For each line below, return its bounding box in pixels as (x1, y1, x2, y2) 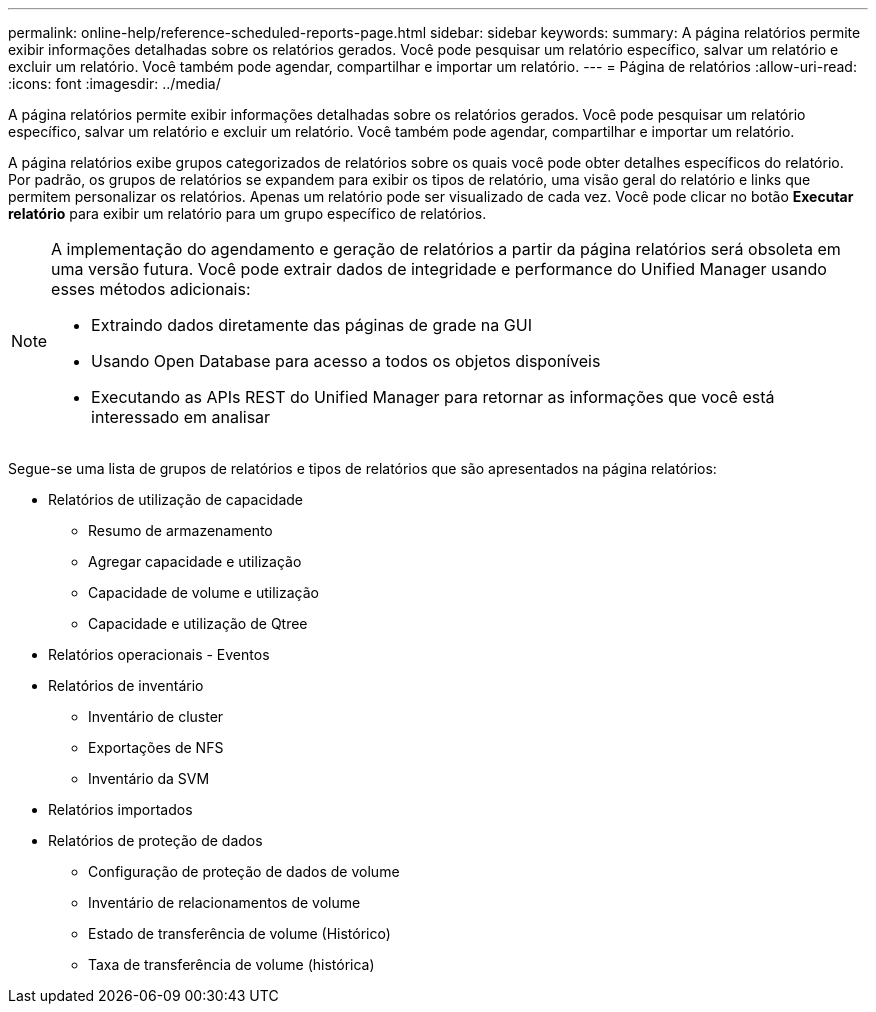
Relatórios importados (48, 801, 193, 818)
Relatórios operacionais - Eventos (48, 646, 270, 663)
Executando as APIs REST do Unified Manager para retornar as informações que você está (91, 387, 775, 407)
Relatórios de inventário (48, 677, 204, 694)
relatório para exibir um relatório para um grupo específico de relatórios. (8, 205, 487, 222)
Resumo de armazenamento (88, 522, 273, 539)
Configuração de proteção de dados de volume (88, 863, 400, 880)
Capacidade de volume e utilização (88, 584, 319, 601)
